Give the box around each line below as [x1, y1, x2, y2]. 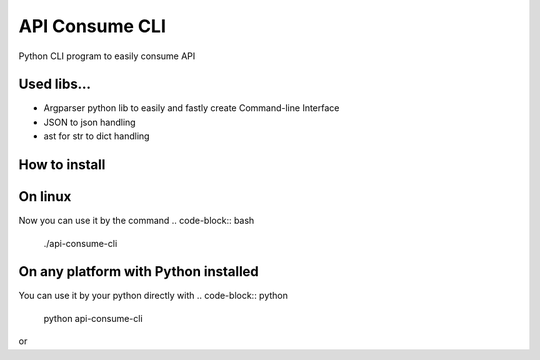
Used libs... [18, 76, 92, 93]
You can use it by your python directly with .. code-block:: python [18, 290, 289, 302]
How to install [18, 156, 106, 174]
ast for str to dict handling [43, 130, 150, 142]
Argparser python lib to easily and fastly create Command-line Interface [43, 102, 340, 114]
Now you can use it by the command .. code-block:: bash [18, 215, 255, 227]
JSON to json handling [43, 116, 136, 128]
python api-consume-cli [43, 312, 144, 324]
